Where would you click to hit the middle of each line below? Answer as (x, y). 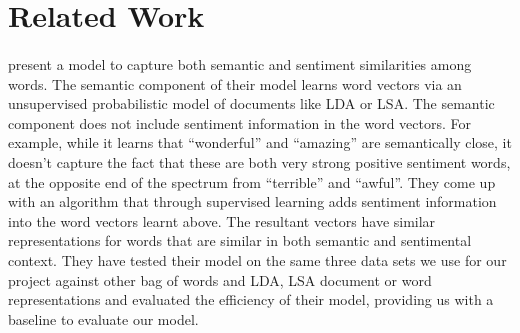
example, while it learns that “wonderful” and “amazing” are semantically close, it (260, 142)
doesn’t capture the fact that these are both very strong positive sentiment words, (259, 161)
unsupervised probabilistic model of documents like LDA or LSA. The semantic (251, 103)
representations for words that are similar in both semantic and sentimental (240, 240)
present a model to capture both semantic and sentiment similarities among (240, 63)
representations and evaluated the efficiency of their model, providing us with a (251, 299)
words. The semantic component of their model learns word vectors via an (235, 83)
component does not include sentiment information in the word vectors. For (239, 122)
